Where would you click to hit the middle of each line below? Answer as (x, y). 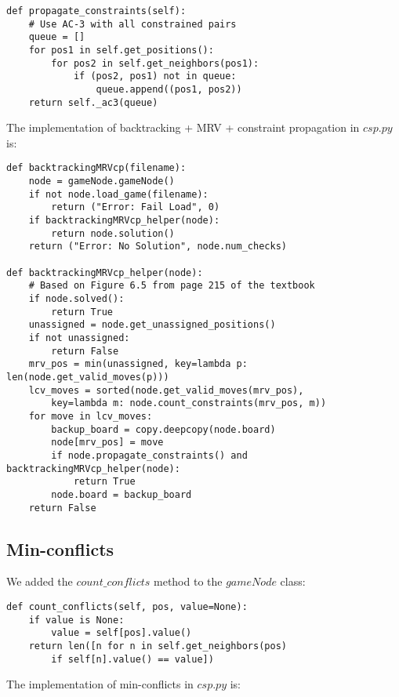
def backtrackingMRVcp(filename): (96, 168)
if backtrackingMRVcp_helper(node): (124, 221)
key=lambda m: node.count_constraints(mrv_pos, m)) (189, 403)
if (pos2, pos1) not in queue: (155, 76)
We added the (40, 581)
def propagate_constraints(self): (96, 11)
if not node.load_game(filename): (118, 194)
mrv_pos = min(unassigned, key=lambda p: (138, 364)
